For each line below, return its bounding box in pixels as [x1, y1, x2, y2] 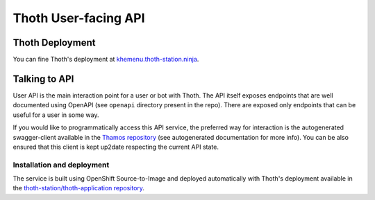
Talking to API [12, 73, 74, 84]
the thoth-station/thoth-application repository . [12, 184, 145, 192]
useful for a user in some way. [12, 111, 99, 119]
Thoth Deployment [12, 37, 96, 48]
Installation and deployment [12, 160, 110, 170]
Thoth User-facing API [12, 10, 145, 26]
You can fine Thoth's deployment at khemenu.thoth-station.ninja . [12, 55, 199, 64]
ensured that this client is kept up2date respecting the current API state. [12, 143, 219, 151]
